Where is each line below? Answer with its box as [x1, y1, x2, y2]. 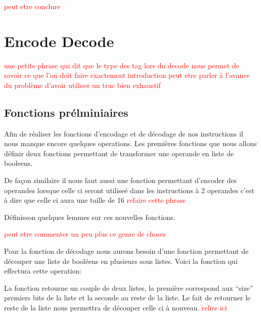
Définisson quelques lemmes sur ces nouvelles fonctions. [4, 211, 176, 222]
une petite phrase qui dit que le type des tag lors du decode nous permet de [4, 60, 239, 70]
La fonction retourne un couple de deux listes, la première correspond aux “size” [4, 282, 253, 293]
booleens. [4, 158, 33, 168]
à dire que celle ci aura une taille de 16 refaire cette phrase [4, 195, 186, 205]
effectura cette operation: [4, 265, 82, 276]
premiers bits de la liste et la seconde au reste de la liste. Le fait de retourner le [4, 292, 251, 303]
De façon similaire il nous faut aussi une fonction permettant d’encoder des [4, 175, 237, 186]
